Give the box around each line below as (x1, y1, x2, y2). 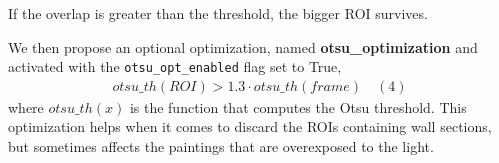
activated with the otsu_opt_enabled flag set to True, (8, 56, 342, 77)
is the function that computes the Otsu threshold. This (129, 96, 467, 117)
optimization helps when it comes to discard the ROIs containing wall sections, (8, 116, 492, 137)
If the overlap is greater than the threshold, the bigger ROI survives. (8, 3, 428, 23)
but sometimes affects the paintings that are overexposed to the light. (8, 136, 434, 157)
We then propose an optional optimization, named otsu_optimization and (8, 36, 478, 57)
